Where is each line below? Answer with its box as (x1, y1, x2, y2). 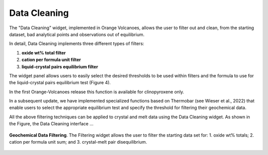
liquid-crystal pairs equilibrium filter (21, 63, 98, 69)
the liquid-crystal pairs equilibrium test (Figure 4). (9, 80, 111, 86)
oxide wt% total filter (21, 50, 66, 55)
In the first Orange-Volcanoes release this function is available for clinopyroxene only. (9, 89, 185, 95)
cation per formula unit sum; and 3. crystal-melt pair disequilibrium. (9, 139, 147, 145)
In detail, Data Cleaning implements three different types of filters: (9, 41, 144, 47)
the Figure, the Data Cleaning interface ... (9, 121, 94, 127)
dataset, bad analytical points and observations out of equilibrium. (9, 31, 145, 37)
